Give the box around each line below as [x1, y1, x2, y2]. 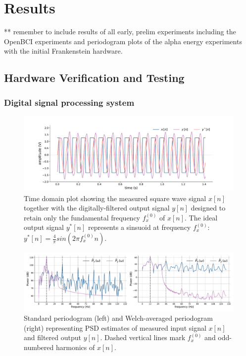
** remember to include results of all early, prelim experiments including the [4, 26, 236, 37]
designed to [191, 203, 226, 213]
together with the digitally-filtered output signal [24, 203, 170, 213]
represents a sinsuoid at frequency [88, 222, 191, 232]
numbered [24, 342, 54, 352]
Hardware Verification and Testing [4, 70, 185, 85]
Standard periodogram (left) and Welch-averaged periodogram [24, 313, 213, 323]
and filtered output [24, 332, 81, 343]
